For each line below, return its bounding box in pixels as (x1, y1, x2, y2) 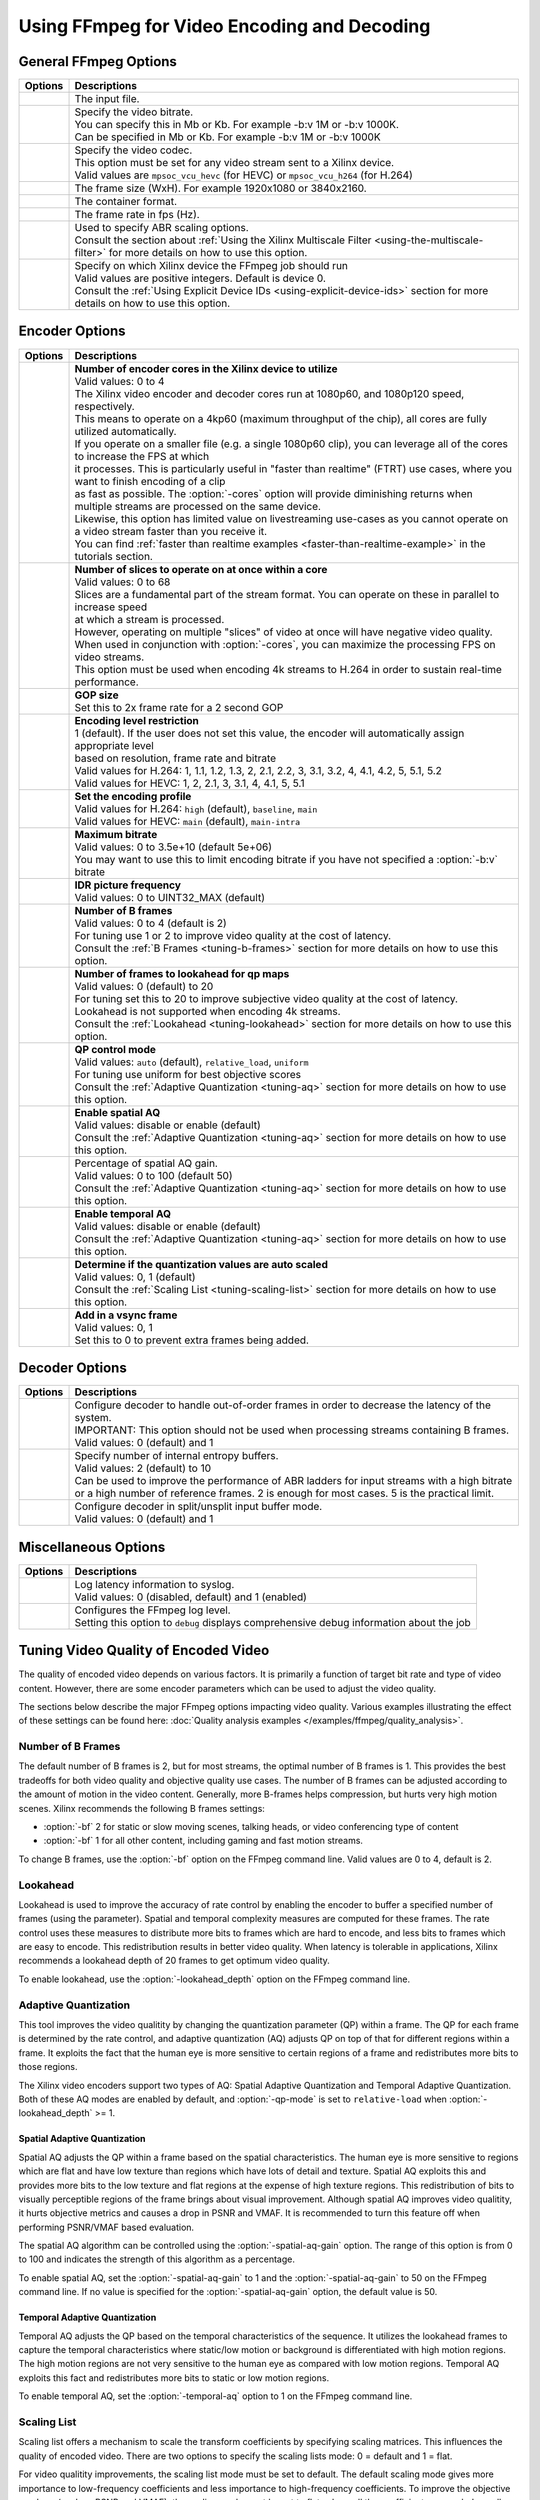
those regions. (18, 2061, 79, 2073)
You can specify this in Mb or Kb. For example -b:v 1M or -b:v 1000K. (74, 118, 400, 132)
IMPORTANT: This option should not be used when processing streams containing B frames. (74, 1423, 510, 1437)
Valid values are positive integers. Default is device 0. (74, 271, 327, 285)
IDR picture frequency (74, 878, 182, 892)
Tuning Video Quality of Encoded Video (18, 1642, 270, 1659)
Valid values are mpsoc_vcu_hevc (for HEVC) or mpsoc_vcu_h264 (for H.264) (74, 168, 414, 182)
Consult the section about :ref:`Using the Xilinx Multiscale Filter (74, 233, 372, 247)
